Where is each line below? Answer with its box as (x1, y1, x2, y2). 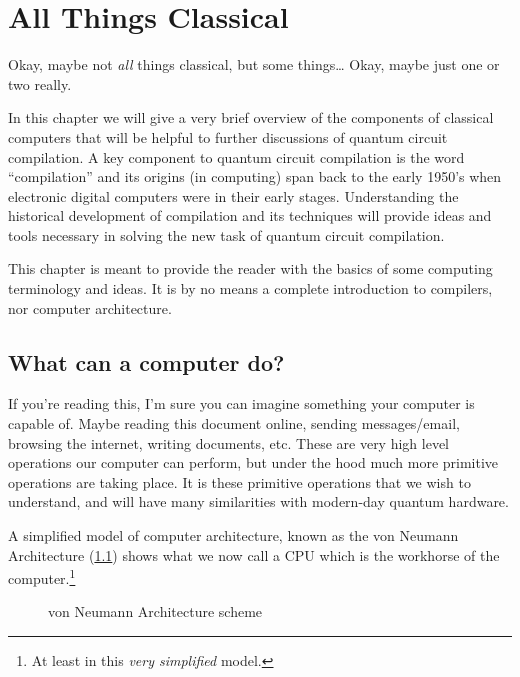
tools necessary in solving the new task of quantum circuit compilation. (8, 224, 445, 245)
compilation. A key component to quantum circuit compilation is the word (8, 146, 465, 167)
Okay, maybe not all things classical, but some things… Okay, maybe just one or (8, 54, 500, 75)
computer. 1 (8, 565, 76, 588)
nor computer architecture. (8, 297, 172, 318)
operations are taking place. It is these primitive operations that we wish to (8, 471, 471, 492)
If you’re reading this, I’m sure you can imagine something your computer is (8, 393, 475, 414)
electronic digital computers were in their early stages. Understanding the (8, 185, 459, 206)
